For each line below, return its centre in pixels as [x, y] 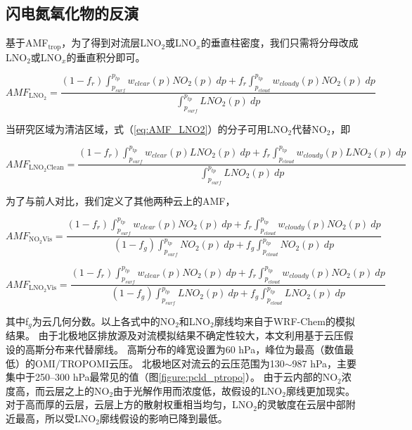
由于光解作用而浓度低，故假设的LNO [198, 390]
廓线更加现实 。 [320, 390]
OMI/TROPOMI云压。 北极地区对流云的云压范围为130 [160, 363]
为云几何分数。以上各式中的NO [104, 321]
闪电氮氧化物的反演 [72, 13]
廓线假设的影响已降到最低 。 [163, 418]
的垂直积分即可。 [106, 57]
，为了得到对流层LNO [111, 43]
